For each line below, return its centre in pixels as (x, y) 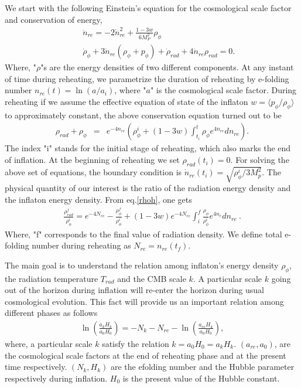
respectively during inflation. (56, 378)
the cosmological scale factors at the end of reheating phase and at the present (146, 355)
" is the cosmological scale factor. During (223, 90)
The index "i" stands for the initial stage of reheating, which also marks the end (148, 148)
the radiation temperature (52, 278)
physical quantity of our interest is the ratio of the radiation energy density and (148, 188)
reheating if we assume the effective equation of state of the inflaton (126, 102)
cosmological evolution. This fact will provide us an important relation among (144, 301)
